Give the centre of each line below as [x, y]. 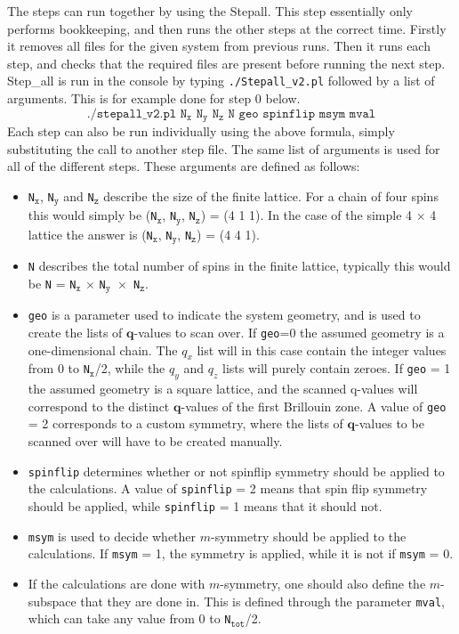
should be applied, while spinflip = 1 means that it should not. [205, 505]
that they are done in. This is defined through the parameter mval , [262, 601]
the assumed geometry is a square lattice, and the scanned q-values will [223, 389]
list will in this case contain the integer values [322, 350]
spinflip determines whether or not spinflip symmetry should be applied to [236, 471]
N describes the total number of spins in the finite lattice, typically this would [239, 266]
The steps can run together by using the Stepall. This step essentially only [210, 11]
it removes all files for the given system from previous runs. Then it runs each [219, 46]
